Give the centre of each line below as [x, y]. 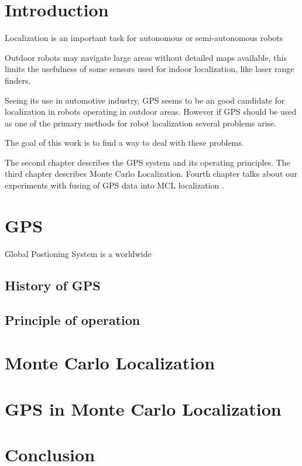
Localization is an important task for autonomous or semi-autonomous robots [144, 38]
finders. [18, 80]
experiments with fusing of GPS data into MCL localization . [114, 185]
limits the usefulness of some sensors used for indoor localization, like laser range [150, 69]
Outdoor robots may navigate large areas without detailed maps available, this [146, 57]
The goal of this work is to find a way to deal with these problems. [124, 143]
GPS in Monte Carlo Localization [143, 408]
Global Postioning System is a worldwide [78, 253]
